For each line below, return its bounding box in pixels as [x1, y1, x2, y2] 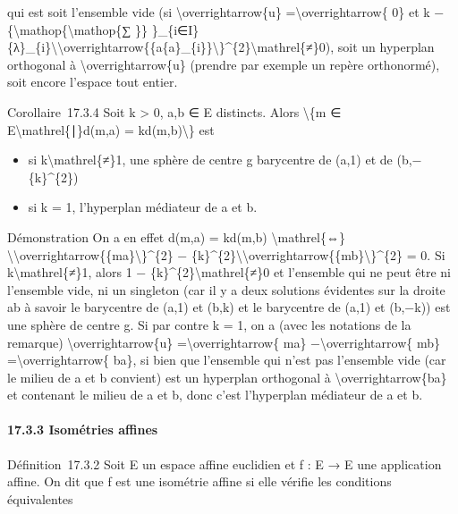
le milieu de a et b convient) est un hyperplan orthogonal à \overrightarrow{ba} [7, 367, 447, 386]
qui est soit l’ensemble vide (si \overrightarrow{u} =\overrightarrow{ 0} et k [7, 3, 430, 21]
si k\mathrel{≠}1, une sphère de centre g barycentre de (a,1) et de [28, 150, 393, 169]
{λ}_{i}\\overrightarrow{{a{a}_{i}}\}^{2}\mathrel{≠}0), [7, 38, 335, 56]
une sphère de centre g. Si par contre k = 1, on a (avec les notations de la [7, 315, 411, 333]
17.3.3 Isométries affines [7, 420, 158, 439]
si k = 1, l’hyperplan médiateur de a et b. [28, 198, 258, 216]
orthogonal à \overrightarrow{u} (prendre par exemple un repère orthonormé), [7, 55, 440, 73]
